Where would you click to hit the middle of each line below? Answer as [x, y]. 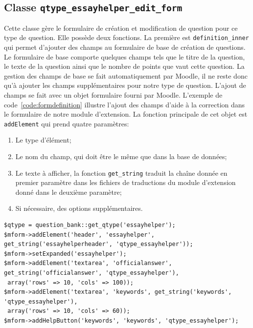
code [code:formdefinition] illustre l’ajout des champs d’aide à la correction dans [125, 104]
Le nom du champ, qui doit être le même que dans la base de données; [121, 156]
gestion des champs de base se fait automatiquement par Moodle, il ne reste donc [126, 75]
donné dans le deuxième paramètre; [69, 192]
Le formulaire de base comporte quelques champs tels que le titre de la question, [125, 56]
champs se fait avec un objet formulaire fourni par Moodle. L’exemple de [113, 95]
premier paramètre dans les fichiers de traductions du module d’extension [126, 182]
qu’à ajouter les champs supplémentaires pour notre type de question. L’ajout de [125, 85]
